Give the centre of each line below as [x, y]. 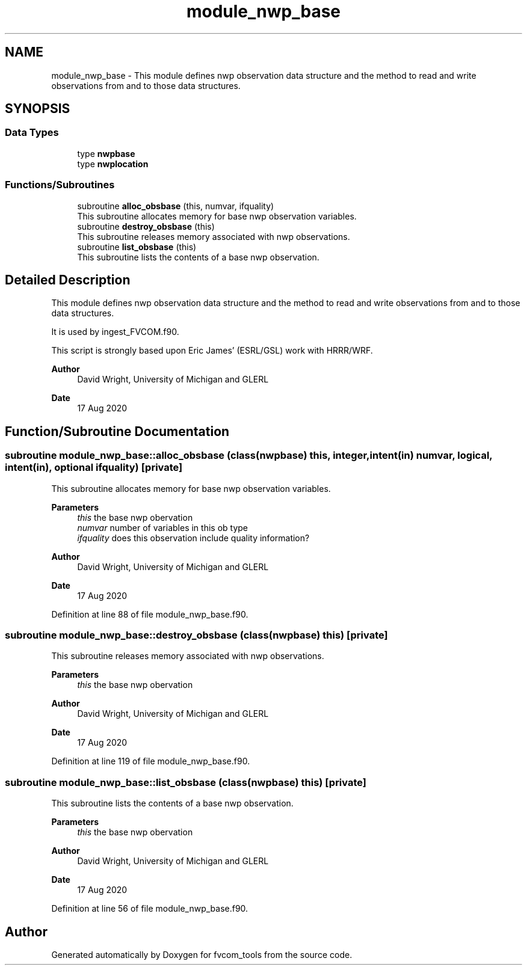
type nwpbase [106, 153]
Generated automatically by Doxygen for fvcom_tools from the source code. [202, 954]
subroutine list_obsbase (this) [137, 247]
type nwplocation [113, 164]
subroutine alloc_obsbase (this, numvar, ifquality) [176, 206]
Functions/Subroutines [60, 185]
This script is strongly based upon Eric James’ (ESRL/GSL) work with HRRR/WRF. [212, 351]
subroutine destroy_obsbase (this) [146, 226]
